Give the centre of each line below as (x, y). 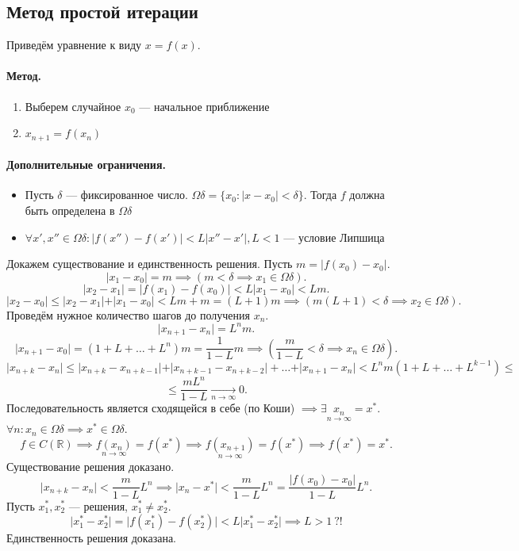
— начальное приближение (204, 106)
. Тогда (320, 195)
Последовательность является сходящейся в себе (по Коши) (151, 408)
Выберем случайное (73, 106)
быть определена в (70, 210)
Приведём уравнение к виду (74, 45)
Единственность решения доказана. (92, 538)
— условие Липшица (334, 237)
